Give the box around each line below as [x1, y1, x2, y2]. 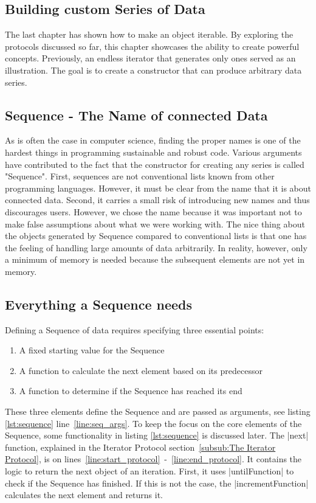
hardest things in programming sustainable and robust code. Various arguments [5, 145, 302, 158]
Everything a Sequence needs [5, 294, 193, 313]
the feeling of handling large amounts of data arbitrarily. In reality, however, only [5, 241, 307, 254]
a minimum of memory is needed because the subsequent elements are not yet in [5, 253, 305, 266]
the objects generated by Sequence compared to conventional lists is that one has [5, 229, 307, 242]
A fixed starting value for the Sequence [19, 344, 165, 356]
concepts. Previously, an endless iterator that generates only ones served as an [5, 52, 296, 64]
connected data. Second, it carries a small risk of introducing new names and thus [5, 193, 310, 206]
